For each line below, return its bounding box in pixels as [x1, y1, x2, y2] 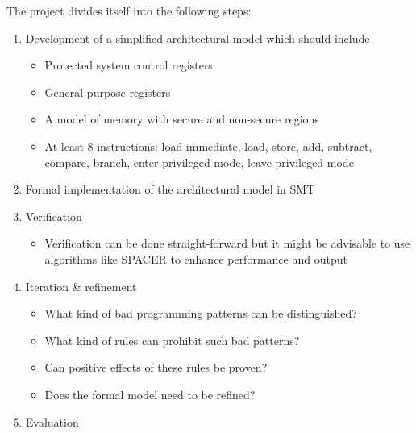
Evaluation [25, 413, 79, 430]
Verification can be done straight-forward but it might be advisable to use [44, 235, 410, 252]
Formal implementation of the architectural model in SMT [25, 181, 315, 198]
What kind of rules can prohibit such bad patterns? [44, 331, 300, 348]
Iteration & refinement [25, 277, 137, 294]
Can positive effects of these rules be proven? [44, 359, 268, 376]
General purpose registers [44, 83, 171, 100]
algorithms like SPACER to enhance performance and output [44, 250, 347, 267]
